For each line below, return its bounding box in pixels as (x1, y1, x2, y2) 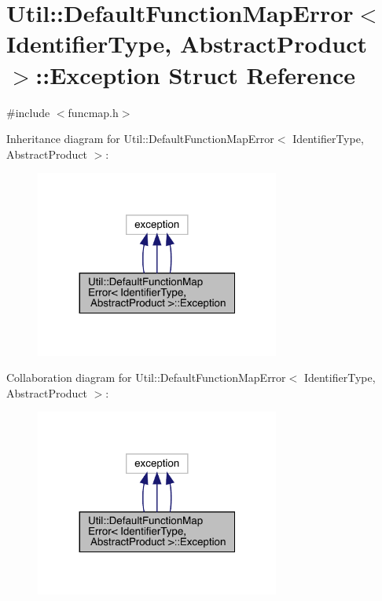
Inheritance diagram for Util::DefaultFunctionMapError (6, 130, 274, 147)
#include (6, 104, 50, 120)
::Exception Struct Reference (35, 58, 356, 90)
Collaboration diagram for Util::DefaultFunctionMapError (6, 369, 286, 386)
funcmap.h (68, 104, 119, 120)
